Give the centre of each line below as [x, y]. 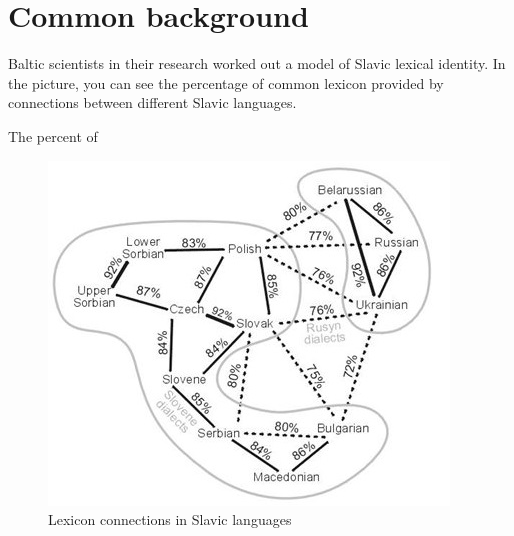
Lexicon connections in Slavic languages [170, 519]
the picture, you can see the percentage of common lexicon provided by [226, 82]
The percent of [53, 135]
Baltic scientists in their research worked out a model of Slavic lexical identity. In [257, 63]
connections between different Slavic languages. [152, 102]
